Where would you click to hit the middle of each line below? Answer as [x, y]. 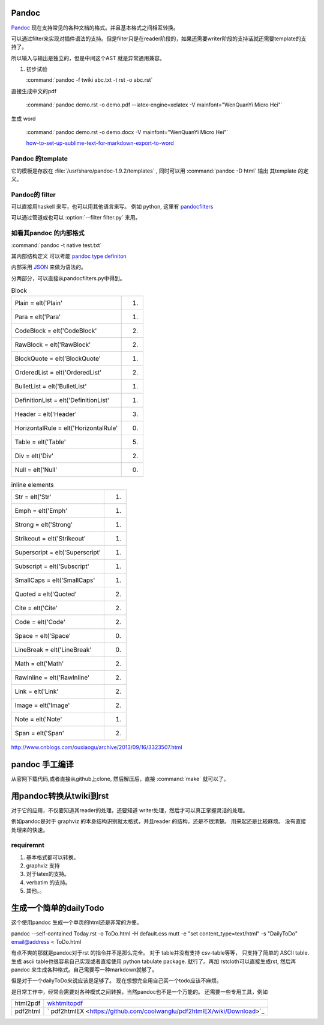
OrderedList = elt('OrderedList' [58, 372]
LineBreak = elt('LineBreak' [53, 649]
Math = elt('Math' [39, 663]
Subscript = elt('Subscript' [52, 566]
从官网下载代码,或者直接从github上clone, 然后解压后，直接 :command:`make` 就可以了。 [120, 779]
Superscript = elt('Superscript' [58, 552]
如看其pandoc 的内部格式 [48, 233]
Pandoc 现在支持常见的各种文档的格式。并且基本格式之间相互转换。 [95, 28]
